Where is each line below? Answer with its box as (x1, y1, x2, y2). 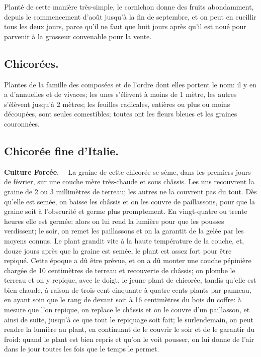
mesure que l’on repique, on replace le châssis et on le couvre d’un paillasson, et (4, 304, 250, 315)
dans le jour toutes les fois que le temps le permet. (4, 343, 159, 354)
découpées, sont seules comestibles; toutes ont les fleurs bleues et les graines (4, 108, 237, 119)
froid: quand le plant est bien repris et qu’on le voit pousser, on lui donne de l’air (4, 333, 254, 344)
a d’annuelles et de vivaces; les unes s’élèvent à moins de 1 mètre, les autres (4, 89, 237, 99)
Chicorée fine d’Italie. (4, 143, 119, 158)
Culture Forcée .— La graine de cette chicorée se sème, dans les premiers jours (4, 166, 251, 177)
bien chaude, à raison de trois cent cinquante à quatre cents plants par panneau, (4, 284, 251, 295)
